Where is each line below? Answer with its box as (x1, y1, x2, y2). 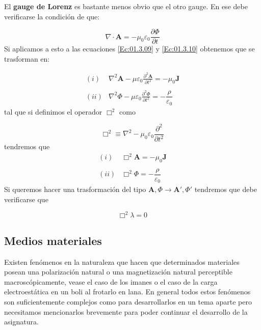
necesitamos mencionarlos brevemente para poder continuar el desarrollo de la (4, 306, 248, 317)
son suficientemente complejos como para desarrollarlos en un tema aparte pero (4, 296, 252, 307)
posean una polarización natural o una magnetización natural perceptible (4, 266, 232, 277)
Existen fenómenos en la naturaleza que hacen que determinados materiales (4, 256, 240, 267)
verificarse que (4, 194, 48, 204)
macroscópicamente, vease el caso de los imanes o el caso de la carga (4, 276, 218, 287)
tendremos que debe (194, 184, 257, 195)
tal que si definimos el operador (4, 106, 102, 117)
